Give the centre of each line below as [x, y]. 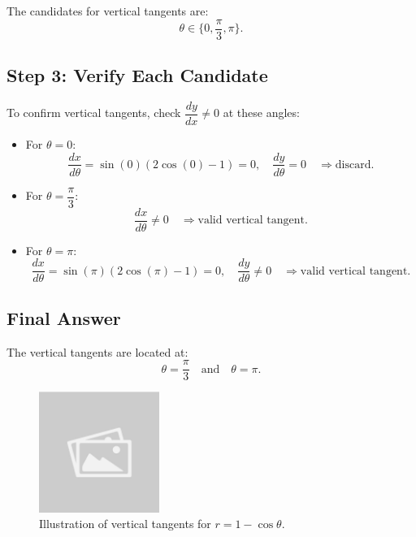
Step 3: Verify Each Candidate [137, 75]
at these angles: [261, 113]
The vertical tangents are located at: [97, 351]
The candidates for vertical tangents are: [108, 11]
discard [353, 165]
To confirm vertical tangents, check [94, 113]
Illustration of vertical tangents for [125, 524]
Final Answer [64, 317]
